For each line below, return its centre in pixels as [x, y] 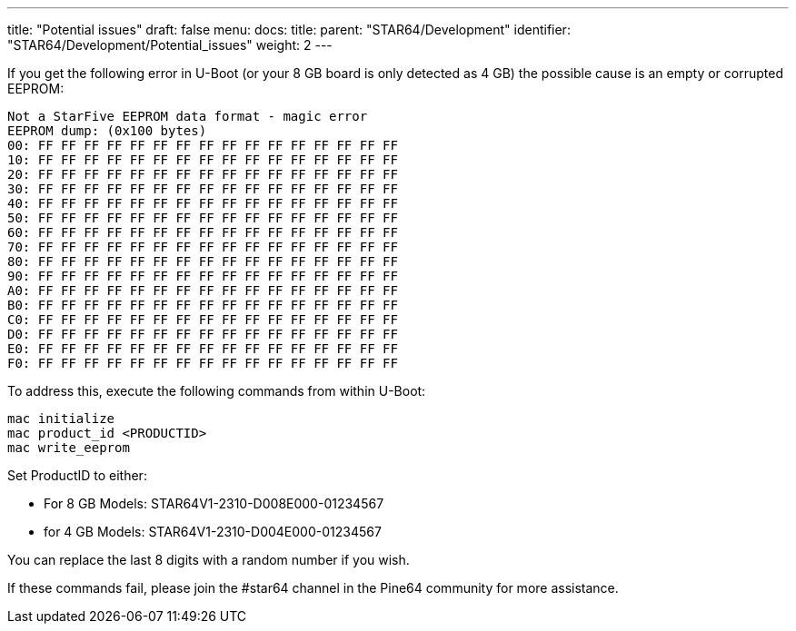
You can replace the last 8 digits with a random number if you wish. [209, 560]
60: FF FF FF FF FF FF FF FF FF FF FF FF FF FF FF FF [203, 232]
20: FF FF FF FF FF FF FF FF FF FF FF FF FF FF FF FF [203, 174]
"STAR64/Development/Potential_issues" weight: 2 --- [170, 45]
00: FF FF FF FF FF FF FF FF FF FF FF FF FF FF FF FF [203, 145]
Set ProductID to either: [77, 475]
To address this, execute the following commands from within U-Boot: [217, 391]
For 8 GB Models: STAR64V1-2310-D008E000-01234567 [214, 503]
